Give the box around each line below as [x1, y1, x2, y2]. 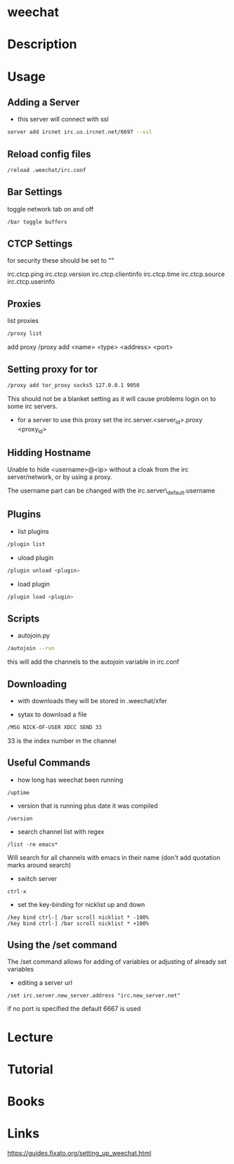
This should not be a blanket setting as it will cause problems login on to [7, 394, 216, 403]
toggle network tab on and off [7, 204, 93, 213]
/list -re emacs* [7, 841, 58, 848]
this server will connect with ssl [17, 115, 109, 124]
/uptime [7, 789, 30, 796]
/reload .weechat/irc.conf [7, 166, 86, 174]
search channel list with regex [17, 827, 105, 836]
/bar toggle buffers [7, 218, 68, 225]
